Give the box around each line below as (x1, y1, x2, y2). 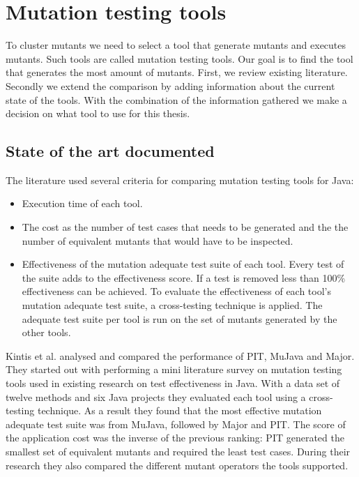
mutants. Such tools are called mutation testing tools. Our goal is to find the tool (6, 51, 353, 66)
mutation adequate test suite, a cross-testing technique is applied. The (22, 298, 323, 312)
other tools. (22, 325, 71, 340)
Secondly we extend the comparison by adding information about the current (6, 78, 335, 93)
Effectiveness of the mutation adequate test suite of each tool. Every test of (22, 257, 344, 271)
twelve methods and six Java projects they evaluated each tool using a (6, 389, 306, 404)
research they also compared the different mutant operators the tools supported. (6, 457, 349, 472)
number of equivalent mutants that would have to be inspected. (22, 233, 293, 248)
